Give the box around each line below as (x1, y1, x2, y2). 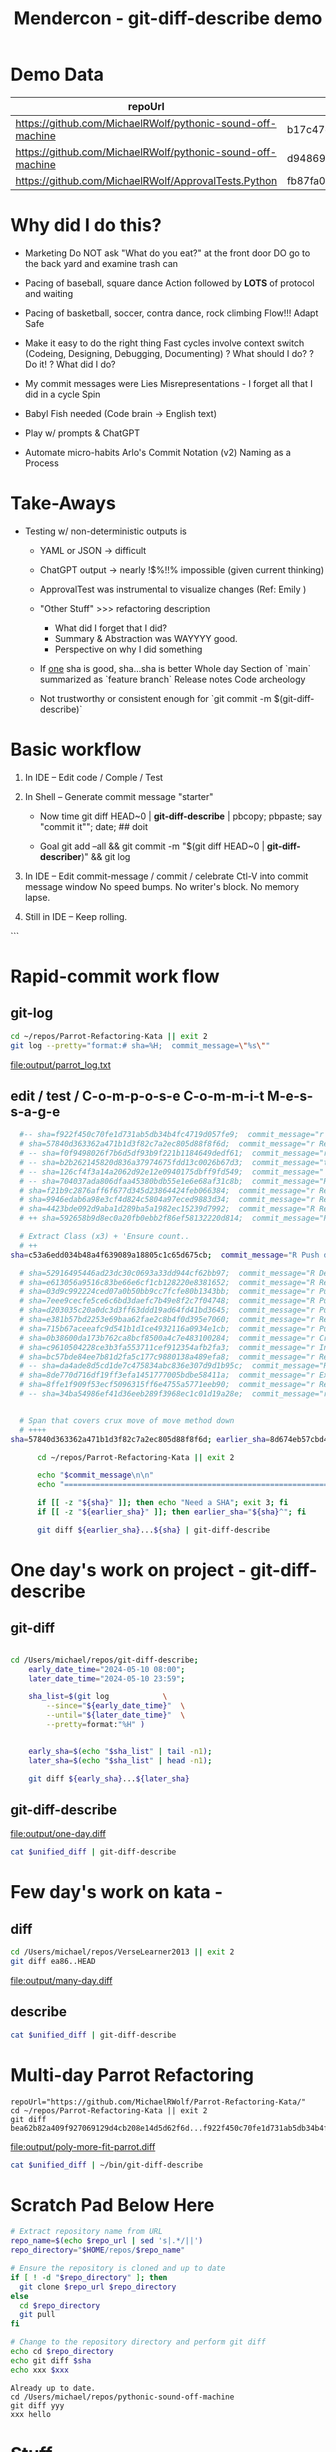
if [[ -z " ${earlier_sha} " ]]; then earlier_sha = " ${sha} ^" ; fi (36, 1507, 307, 1517)
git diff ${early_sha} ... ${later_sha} (28, 1773, 190, 1784)
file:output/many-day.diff (10, 1975, 113, 1986)
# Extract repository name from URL (10, 2227, 163, 2237)
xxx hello (10, 2409, 52, 2419)
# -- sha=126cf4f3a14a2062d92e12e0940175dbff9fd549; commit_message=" (19, 1167, 325, 1177)
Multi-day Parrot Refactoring (10, 2063, 255, 2086)
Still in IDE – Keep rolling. (24, 910, 128, 922)
